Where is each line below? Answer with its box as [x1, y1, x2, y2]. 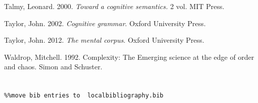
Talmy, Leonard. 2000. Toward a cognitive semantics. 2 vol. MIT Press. [4, 1, 225, 11]
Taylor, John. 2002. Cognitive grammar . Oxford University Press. [4, 18, 206, 28]
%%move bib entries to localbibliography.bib [4, 92, 163, 99]
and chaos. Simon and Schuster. [4, 61, 103, 72]
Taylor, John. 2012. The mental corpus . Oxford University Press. [4, 35, 204, 45]
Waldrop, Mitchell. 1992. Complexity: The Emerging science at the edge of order [4, 51, 254, 62]
